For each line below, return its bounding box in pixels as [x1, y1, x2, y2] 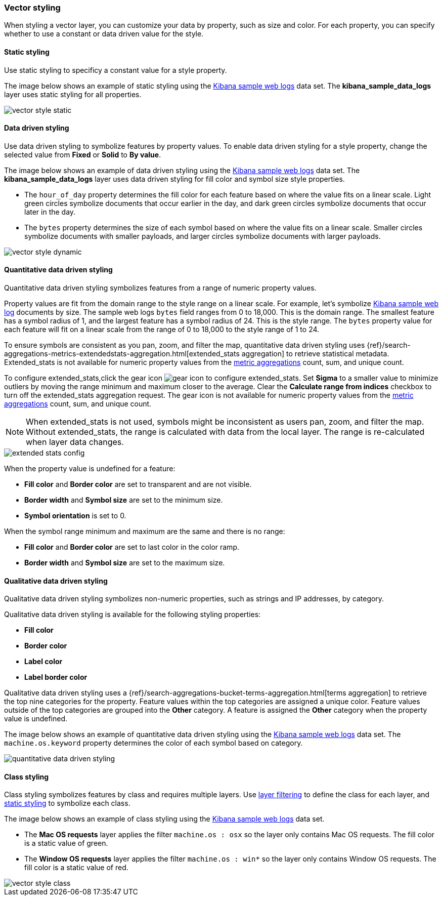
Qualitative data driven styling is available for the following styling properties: [4, 610, 261, 619]
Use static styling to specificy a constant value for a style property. [4, 65, 227, 74]
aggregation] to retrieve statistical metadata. [241, 349, 389, 358]
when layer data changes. [26, 437, 124, 447]
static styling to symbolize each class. [4, 799, 130, 808]
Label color [24, 657, 63, 666]
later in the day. [24, 207, 76, 216]
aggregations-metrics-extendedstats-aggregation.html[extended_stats [4, 349, 240, 358]
